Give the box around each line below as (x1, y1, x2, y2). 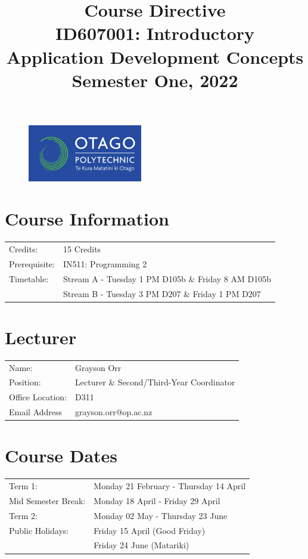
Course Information (5, 206, 169, 231)
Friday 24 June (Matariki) (94, 539, 189, 551)
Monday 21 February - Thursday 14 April (94, 480, 246, 492)
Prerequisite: (9, 257, 55, 270)
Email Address (9, 406, 63, 418)
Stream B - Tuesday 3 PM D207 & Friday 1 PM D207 (63, 287, 261, 299)
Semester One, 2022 (71, 67, 238, 92)
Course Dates (5, 443, 118, 468)
